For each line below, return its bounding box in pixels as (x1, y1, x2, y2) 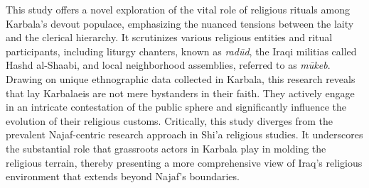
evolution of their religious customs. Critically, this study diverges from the (6, 113, 333, 128)
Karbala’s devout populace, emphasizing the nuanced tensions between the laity (6, 16, 354, 31)
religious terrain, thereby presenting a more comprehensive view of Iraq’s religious (6, 155, 363, 170)
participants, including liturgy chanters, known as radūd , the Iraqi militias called (6, 43, 357, 58)
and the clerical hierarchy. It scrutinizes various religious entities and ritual (6, 30, 333, 45)
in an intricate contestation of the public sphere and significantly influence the (6, 99, 347, 114)
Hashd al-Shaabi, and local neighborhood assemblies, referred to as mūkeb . (6, 57, 331, 72)
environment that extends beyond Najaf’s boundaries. (6, 169, 240, 184)
